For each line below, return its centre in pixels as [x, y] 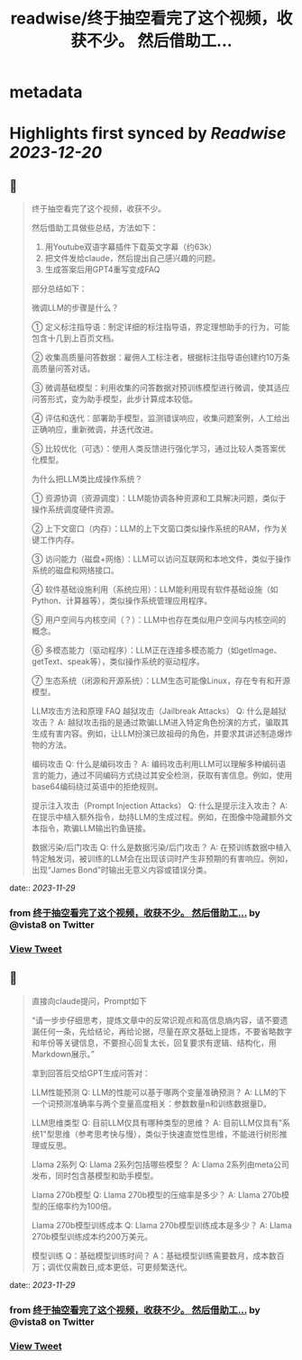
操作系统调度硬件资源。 [75, 509]
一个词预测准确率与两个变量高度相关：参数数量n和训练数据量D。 [151, 1103]
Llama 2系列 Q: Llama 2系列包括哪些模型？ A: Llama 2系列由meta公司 [160, 1164]
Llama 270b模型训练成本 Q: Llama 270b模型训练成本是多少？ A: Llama [162, 1225]
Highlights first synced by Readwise [148, 134]
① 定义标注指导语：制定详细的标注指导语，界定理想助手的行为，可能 [160, 327]
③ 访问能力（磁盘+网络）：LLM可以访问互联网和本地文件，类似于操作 [161, 559]
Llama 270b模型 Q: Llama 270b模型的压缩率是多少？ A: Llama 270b [156, 1194]
